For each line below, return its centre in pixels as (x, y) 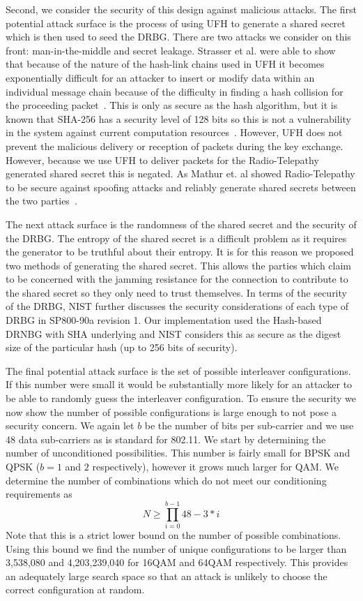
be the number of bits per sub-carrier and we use (249, 425)
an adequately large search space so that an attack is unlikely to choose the (167, 576)
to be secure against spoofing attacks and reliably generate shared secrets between (181, 187)
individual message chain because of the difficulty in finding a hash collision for (175, 91)
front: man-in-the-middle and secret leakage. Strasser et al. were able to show (171, 50)
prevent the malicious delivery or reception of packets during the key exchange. (175, 146)
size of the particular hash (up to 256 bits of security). (122, 347)
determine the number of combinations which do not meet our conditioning (166, 480)
